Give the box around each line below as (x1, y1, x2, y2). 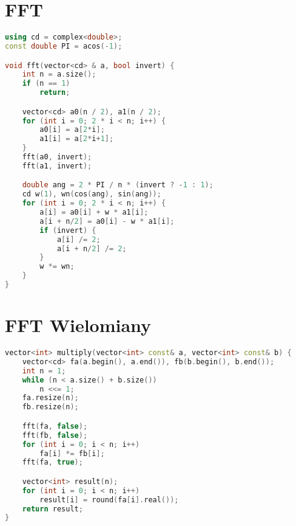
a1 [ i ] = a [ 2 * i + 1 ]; (39, 134, 114, 144)
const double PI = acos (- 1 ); (5, 42, 123, 50)
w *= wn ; (39, 262, 75, 271)
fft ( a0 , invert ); (22, 153, 92, 162)
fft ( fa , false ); (22, 421, 88, 431)
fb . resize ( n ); (22, 403, 79, 412)
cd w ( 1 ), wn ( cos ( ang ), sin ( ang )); (22, 190, 161, 199)
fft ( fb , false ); (22, 431, 88, 440)
